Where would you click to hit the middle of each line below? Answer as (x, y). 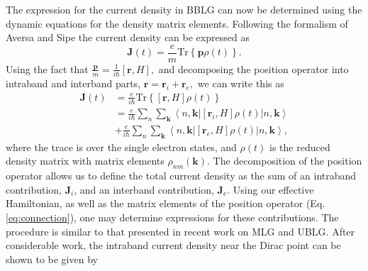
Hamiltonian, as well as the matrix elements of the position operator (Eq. (166, 203)
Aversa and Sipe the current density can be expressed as (128, 37)
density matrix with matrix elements (85, 161)
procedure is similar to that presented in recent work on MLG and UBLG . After (180, 231)
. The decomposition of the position (285, 161)
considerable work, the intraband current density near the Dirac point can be (173, 245)
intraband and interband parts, (73, 83)
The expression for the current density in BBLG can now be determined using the (184, 9)
